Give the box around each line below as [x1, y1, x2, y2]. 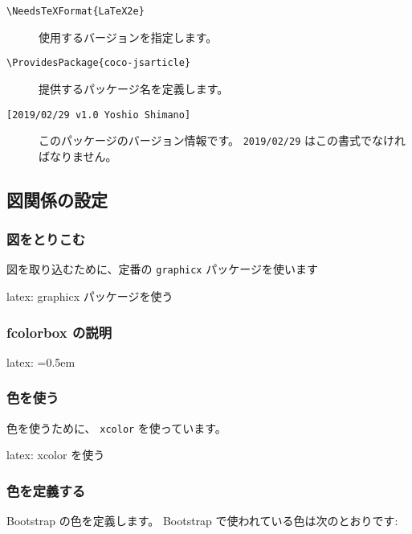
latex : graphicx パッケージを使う [6, 288, 173, 305]
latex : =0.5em [6, 353, 75, 370]
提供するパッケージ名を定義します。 [39, 80, 229, 97]
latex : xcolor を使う [6, 446, 105, 463]
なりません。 [49, 147, 117, 164]
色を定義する [6, 480, 86, 500]
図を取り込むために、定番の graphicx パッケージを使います [6, 261, 318, 277]
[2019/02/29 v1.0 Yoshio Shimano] [6, 109, 191, 121]
